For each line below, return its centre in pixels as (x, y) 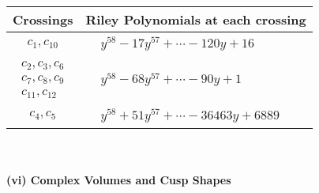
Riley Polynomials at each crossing (196, 19)
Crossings (43, 19)
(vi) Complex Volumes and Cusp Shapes (119, 180)
